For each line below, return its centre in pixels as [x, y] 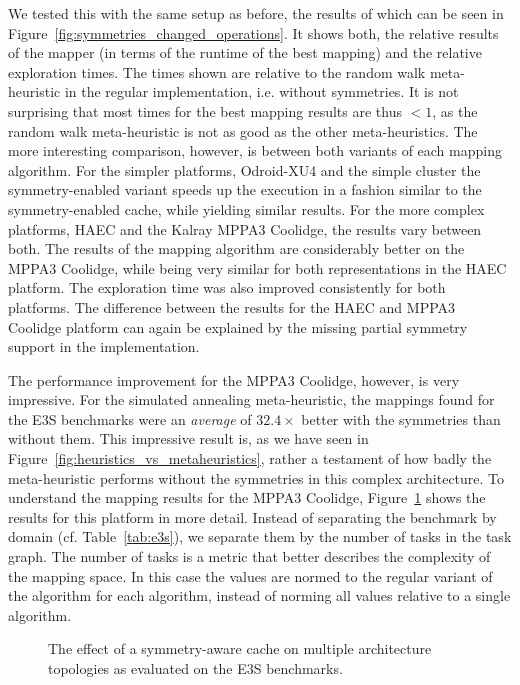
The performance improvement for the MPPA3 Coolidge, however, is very [234, 379]
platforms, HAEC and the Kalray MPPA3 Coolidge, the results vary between [245, 228]
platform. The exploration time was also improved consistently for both [227, 287]
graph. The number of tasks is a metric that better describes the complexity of [249, 556]
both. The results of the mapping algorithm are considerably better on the [236, 248]
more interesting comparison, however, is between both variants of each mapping [255, 150]
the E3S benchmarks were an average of [130, 418]
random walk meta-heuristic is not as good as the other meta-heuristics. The [243, 130]
